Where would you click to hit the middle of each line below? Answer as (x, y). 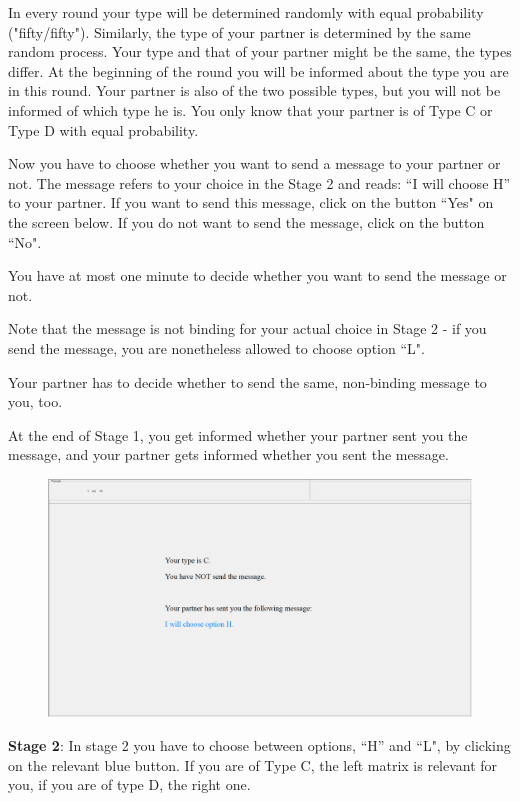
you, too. (35, 401)
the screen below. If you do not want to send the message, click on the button (246, 221)
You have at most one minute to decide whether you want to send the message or (257, 275)
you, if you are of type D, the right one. (129, 784)
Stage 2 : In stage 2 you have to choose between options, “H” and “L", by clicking (259, 744)
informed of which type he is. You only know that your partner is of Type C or (250, 109)
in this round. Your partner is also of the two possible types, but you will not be (254, 90)
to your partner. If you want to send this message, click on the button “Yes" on (251, 202)
